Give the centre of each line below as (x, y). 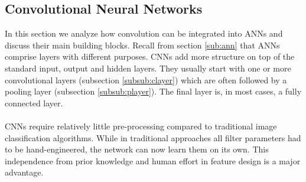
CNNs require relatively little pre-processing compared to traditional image (141, 126)
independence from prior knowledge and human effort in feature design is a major (153, 160)
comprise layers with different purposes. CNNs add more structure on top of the (150, 56)
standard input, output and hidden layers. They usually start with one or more (148, 68)
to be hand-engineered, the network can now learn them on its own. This (137, 149)
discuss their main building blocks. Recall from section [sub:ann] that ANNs (142, 45)
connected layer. (34, 103)
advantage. (24, 172)
